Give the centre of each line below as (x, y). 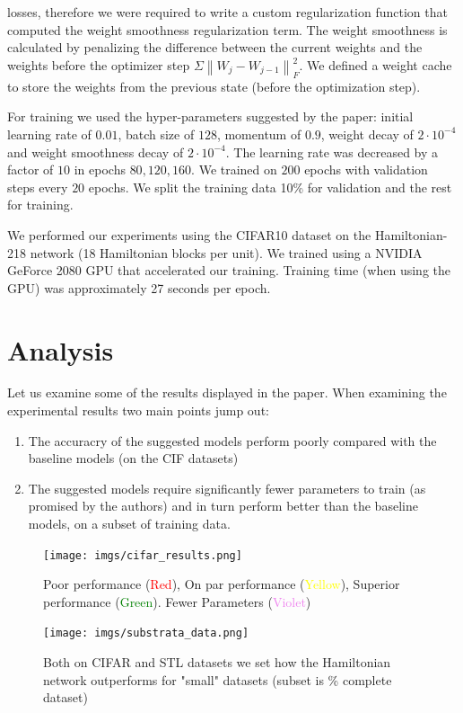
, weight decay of (367, 134)
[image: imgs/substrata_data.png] (146, 633)
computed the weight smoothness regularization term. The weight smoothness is (227, 29)
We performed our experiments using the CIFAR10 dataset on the (189, 234)
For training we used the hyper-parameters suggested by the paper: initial (210, 116)
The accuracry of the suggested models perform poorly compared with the (232, 440)
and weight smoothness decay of (96, 152)
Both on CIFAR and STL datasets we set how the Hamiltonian (217, 662)
